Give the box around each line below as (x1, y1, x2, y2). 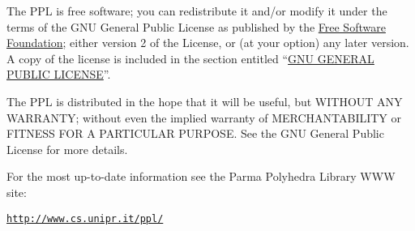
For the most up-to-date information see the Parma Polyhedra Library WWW (6, 168, 396, 185)
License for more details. (6, 140, 128, 157)
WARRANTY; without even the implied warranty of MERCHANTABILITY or (6, 109, 402, 126)
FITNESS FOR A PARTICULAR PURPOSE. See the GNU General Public (6, 125, 384, 142)
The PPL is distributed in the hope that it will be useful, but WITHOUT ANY (6, 92, 403, 109)
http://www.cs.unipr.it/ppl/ (6, 212, 164, 225)
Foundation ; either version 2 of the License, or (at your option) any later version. (6, 34, 409, 51)
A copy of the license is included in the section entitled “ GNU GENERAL (6, 49, 374, 66)
